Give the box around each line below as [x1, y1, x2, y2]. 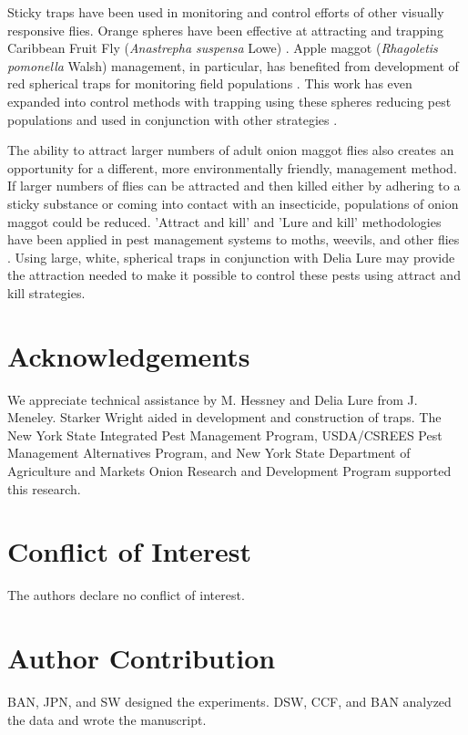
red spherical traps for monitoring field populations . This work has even [7, 74, 412, 93]
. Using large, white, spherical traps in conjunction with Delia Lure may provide [7, 247, 455, 266]
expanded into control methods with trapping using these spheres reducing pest [7, 91, 452, 110]
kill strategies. [7, 283, 86, 302]
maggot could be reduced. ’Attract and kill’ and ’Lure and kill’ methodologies [7, 212, 442, 231]
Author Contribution [7, 639, 276, 677]
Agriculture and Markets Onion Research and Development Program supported [7, 461, 452, 480]
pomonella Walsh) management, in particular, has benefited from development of [7, 56, 459, 75]
